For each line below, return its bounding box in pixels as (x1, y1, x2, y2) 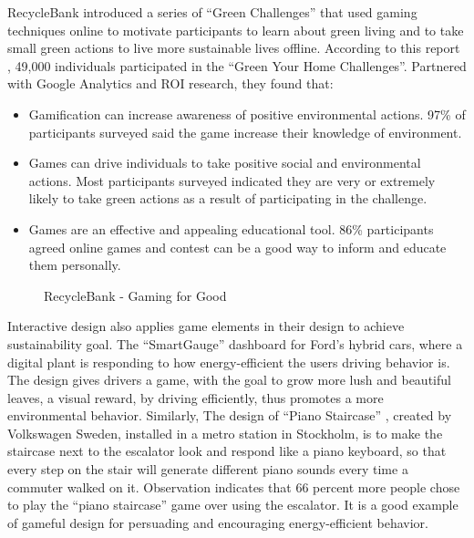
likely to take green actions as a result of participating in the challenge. (28, 189, 428, 208)
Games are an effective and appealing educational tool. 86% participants (28, 219, 434, 238)
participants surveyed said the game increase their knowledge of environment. (28, 122, 462, 141)
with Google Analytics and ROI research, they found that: (7, 74, 334, 93)
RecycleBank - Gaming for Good (44, 285, 227, 305)
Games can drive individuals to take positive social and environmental (28, 153, 421, 172)
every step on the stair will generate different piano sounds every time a (7, 460, 408, 479)
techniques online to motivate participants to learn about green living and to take (7, 20, 464, 39)
